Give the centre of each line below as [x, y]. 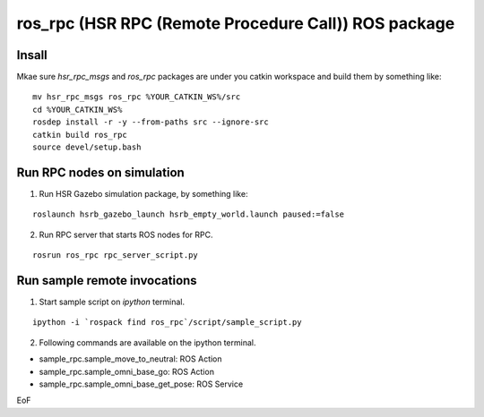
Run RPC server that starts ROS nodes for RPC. [126, 234]
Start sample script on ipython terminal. [112, 302]
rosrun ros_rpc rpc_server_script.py [116, 255]
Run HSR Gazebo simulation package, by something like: [143, 193]
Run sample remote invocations [107, 281]
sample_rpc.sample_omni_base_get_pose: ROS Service [141, 384]
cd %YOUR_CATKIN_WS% [78, 109]
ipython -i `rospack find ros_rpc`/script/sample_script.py [167, 323]
